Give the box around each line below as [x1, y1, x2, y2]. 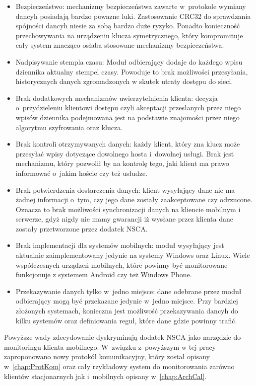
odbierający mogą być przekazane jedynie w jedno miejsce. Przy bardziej [15, 296, 238, 306]
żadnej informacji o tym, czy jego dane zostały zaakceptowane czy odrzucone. [15, 194, 253, 205]
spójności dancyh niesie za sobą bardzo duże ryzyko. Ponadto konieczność [15, 20, 240, 31]
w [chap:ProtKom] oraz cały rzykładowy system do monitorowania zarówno [4, 361, 235, 371]
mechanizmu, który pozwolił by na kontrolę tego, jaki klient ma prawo [15, 158, 229, 168]
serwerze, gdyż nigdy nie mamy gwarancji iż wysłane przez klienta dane [15, 214, 233, 224]
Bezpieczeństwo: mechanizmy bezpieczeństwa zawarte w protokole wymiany [15, 1, 246, 11]
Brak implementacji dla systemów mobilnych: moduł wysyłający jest [15, 240, 224, 250]
